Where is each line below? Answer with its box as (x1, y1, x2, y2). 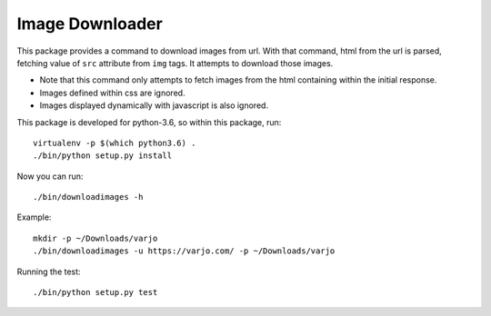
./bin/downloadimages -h (33, 192, 144, 202)
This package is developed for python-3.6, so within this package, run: (16, 116, 282, 127)
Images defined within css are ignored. (39, 87, 185, 98)
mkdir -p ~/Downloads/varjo (33, 232, 158, 243)
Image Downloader (16, 14, 163, 34)
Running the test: (16, 266, 81, 277)
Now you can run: (16, 171, 84, 182)
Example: (16, 212, 52, 222)
